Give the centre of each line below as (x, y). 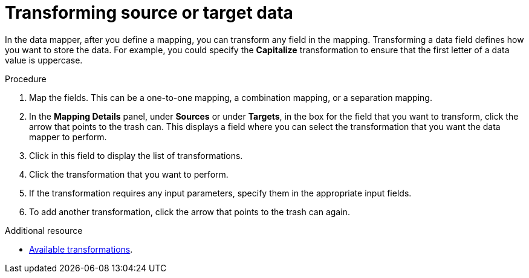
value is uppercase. (44, 60)
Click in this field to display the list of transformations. (136, 155)
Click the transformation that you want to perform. (129, 174)
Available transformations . (81, 249)
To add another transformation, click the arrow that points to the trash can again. (190, 212)
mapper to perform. (68, 137)
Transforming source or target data (149, 13)
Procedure (26, 79)
